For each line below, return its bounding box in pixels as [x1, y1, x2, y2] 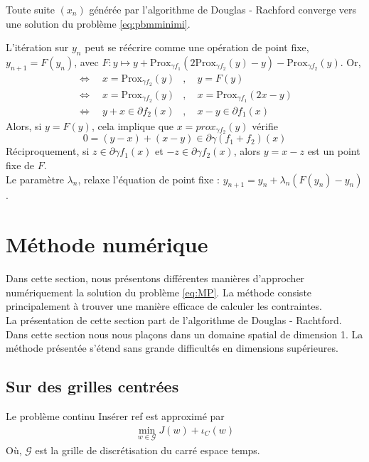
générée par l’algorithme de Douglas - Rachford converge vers [89, 2, 357, 16]
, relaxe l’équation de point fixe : [77, 171, 220, 186]
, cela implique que [91, 118, 174, 133]
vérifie [252, 118, 278, 133]
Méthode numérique [6, 230, 208, 259]
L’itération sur [6, 40, 69, 55]
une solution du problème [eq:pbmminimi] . [6, 16, 191, 31]
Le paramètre [6, 171, 64, 186]
